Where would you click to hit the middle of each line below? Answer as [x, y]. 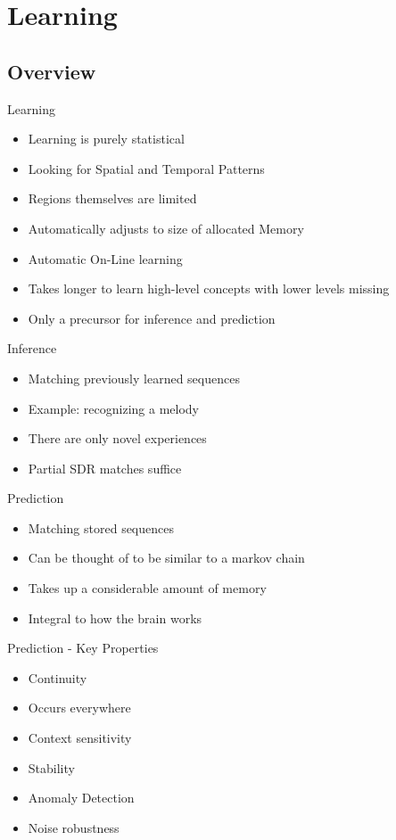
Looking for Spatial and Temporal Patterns [146, 168]
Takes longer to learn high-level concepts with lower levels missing [209, 288]
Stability [51, 767]
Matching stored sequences [101, 527]
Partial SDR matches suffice [105, 468]
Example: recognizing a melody [113, 408]
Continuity [58, 677]
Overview [52, 71]
